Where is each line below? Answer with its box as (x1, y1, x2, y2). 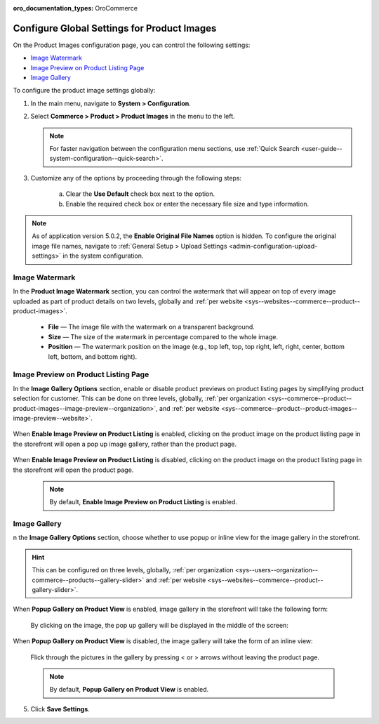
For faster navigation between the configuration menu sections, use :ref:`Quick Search (49, 145, 300, 153)
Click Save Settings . (30, 704, 91, 713)
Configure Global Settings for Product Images (13, 22, 217, 34)
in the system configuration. (62, 251, 144, 260)
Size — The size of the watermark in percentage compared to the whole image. (48, 332, 279, 341)
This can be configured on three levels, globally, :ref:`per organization (32, 566, 234, 574)
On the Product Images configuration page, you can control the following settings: (13, 41, 251, 49)
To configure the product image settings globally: (13, 86, 156, 95)
